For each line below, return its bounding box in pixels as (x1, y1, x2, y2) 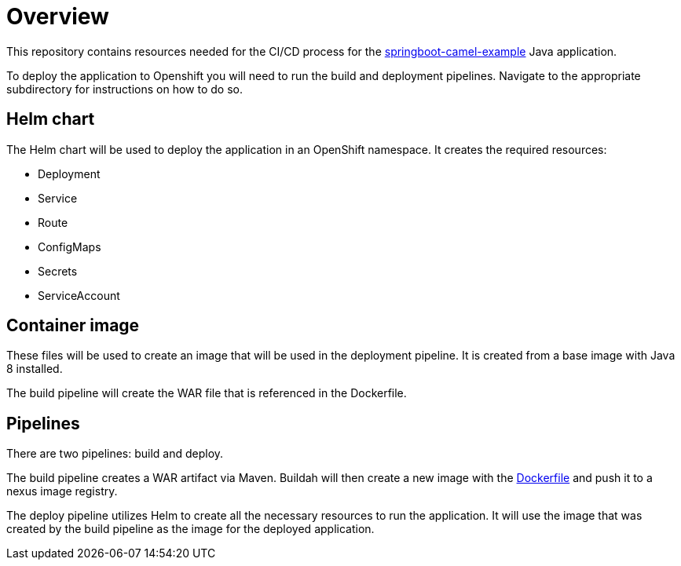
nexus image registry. (6, 484, 118, 498)
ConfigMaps (38, 239, 101, 254)
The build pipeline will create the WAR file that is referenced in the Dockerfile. (6, 386, 407, 400)
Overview (6, 3, 109, 30)
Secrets (38, 264, 78, 278)
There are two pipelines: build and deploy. (6, 447, 224, 461)
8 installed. (6, 362, 63, 376)
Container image (6, 316, 140, 336)
